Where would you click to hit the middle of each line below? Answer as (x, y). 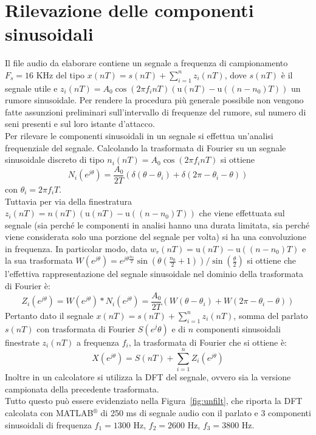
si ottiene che (271, 260)
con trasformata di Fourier (86, 328)
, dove (235, 74)
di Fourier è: (28, 286)
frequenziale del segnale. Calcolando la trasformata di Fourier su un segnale (146, 147)
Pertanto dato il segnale (49, 315)
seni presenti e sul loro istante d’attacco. (80, 124)
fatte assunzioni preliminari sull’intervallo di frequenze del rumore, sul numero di (156, 111)
